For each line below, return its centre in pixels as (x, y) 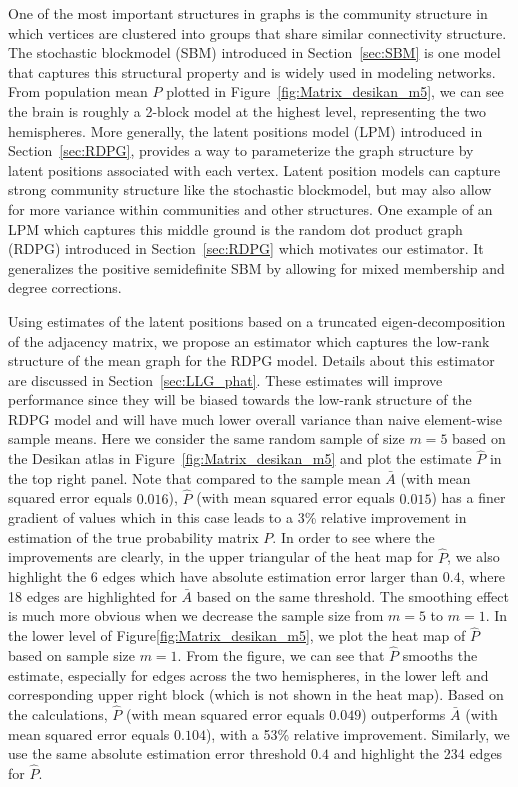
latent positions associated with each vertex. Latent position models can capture (254, 169)
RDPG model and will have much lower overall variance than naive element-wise (255, 418)
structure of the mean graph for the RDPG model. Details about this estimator (251, 360)
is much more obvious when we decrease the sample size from (196, 615)
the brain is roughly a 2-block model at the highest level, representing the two (247, 110)
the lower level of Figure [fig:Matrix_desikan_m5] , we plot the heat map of (237, 635)
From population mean (78, 91)
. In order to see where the (353, 536)
